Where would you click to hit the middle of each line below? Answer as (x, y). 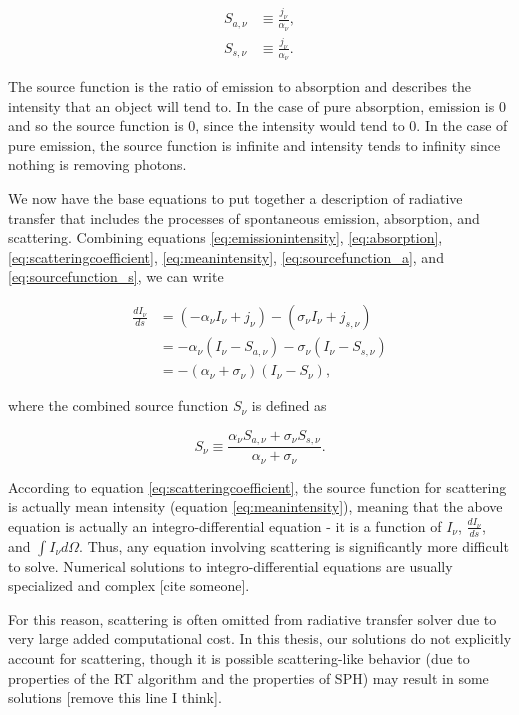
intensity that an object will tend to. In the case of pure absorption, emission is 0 (257, 105)
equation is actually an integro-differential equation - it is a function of (225, 525)
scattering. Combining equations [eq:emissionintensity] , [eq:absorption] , (225, 237)
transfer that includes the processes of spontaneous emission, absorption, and (244, 217)
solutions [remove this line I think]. (115, 697)
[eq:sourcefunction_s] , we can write (116, 276)
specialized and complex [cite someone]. (129, 585)
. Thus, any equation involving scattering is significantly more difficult (294, 545)
